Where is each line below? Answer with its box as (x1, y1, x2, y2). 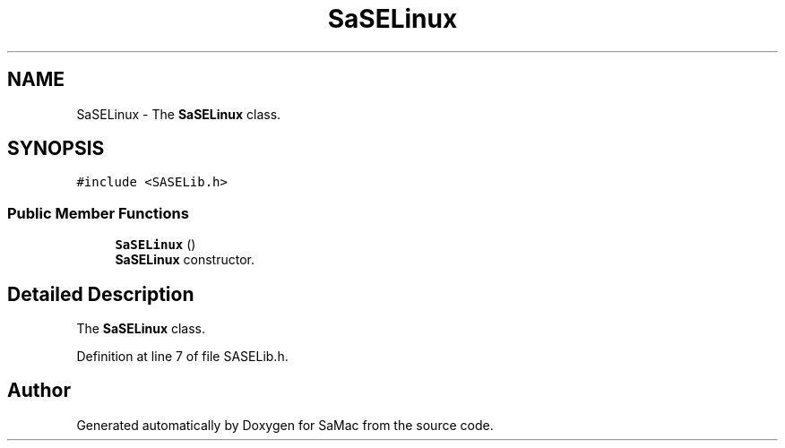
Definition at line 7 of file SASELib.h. (76, 349, 289, 365)
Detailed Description (7, 282, 194, 306)
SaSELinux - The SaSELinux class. (76, 106, 281, 122)
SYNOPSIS (7, 137, 105, 160)
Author (7, 379, 71, 402)
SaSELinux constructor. (115, 252, 255, 268)
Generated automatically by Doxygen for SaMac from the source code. (76, 417, 494, 433)
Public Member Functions (7, 203, 189, 222)
